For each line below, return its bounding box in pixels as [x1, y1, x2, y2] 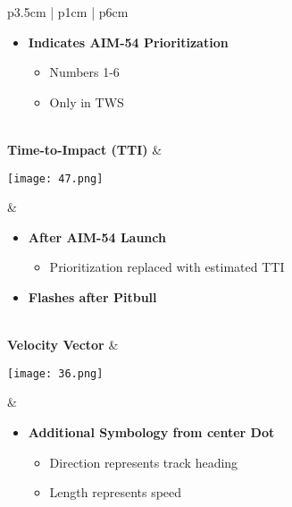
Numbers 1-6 [49, 63, 120, 81]
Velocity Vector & [7, 335, 119, 354]
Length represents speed [49, 483, 182, 502]
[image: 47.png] [7, 172, 104, 185]
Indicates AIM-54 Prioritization [28, 32, 229, 51]
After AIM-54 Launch [28, 227, 166, 246]
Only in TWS [49, 92, 124, 111]
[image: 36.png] [7, 367, 104, 380]
